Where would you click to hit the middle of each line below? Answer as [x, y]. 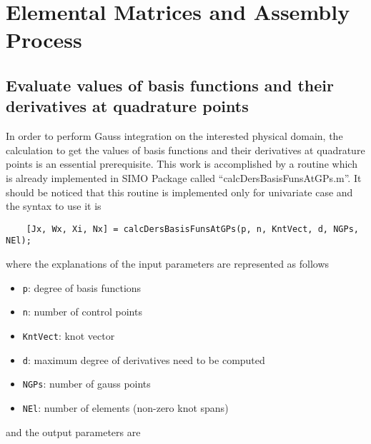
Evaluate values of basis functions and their [170, 85]
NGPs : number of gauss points [86, 384]
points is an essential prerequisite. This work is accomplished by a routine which [182, 164]
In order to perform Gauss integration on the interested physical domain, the [174, 136]
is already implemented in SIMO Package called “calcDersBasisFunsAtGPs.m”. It [184, 177]
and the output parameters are [73, 432]
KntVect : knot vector [69, 335]
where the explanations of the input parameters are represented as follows [168, 264]
